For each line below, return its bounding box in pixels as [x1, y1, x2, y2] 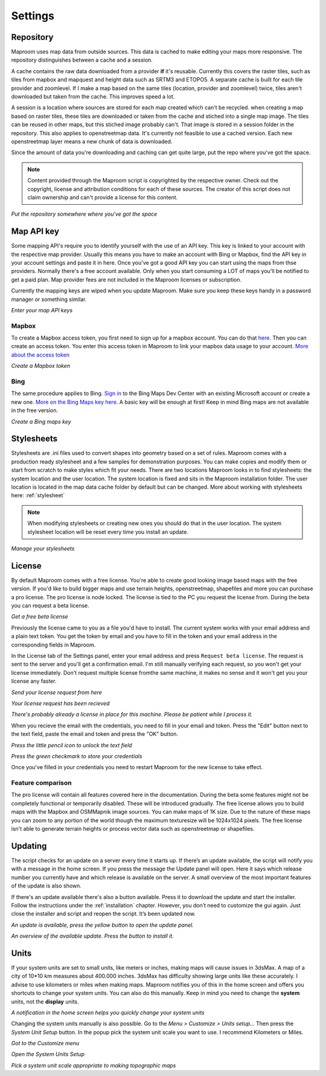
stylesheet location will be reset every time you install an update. [27, 528, 188, 535]
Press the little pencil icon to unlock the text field [11, 741, 132, 749]
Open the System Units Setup [11, 1051, 85, 1058]
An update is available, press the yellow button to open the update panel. [11, 921, 194, 929]
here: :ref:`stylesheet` [11, 492, 65, 499]
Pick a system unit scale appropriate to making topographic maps [11, 1062, 176, 1069]
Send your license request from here [11, 689, 103, 696]
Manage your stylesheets [11, 545, 75, 552]
